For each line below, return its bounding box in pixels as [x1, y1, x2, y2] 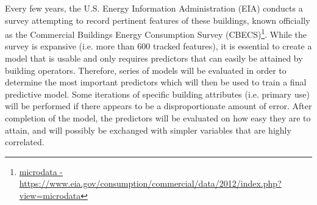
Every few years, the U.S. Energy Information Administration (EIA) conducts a [5, 2, 303, 14]
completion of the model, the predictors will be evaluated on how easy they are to [5, 112, 311, 124]
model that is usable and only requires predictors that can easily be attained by [5, 52, 303, 65]
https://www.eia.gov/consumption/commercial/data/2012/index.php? [19, 177, 282, 190]
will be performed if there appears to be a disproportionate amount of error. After [5, 99, 312, 112]
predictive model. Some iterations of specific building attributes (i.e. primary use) [5, 87, 310, 100]
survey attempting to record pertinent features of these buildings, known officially [5, 13, 310, 26]
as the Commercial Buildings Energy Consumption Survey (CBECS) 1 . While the [5, 26, 307, 40]
